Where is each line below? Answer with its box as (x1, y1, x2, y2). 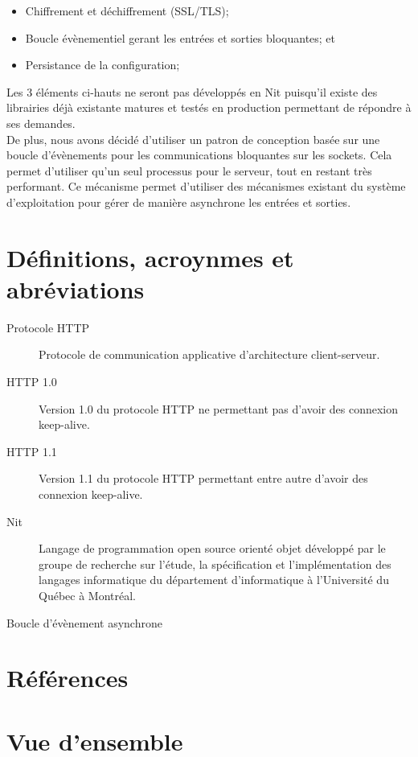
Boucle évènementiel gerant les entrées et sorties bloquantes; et (25, 29, 336, 46)
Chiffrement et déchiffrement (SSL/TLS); (25, 2, 229, 19)
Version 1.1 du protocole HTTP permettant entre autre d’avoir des (39, 470, 368, 487)
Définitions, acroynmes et (6, 241, 294, 274)
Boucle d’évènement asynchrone (6, 614, 162, 631)
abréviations (6, 272, 145, 305)
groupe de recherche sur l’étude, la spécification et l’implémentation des (39, 555, 391, 572)
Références (6, 661, 129, 694)
